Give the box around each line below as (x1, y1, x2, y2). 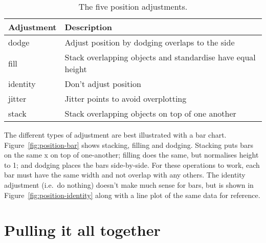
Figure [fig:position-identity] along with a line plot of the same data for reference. (4, 189, 260, 200)
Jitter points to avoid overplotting (64, 93, 187, 104)
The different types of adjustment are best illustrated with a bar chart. (4, 129, 227, 140)
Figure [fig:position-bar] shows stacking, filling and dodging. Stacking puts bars (4, 139, 253, 150)
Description (64, 21, 113, 33)
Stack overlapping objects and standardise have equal (64, 51, 256, 63)
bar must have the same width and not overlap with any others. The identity (4, 169, 246, 180)
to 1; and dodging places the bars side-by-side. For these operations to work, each (4, 159, 260, 170)
